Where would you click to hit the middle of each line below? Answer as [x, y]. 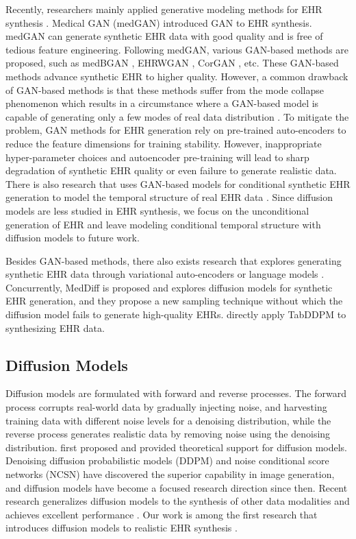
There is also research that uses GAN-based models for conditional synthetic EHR [178, 183]
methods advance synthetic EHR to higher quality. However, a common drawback [177, 76]
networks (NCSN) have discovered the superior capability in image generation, [170, 474]
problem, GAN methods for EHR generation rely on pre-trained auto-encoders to [176, 130]
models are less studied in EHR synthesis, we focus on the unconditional [157, 210]
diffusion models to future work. [73, 238]
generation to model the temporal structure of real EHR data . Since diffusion [169, 197]
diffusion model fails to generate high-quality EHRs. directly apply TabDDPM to [176, 314]
